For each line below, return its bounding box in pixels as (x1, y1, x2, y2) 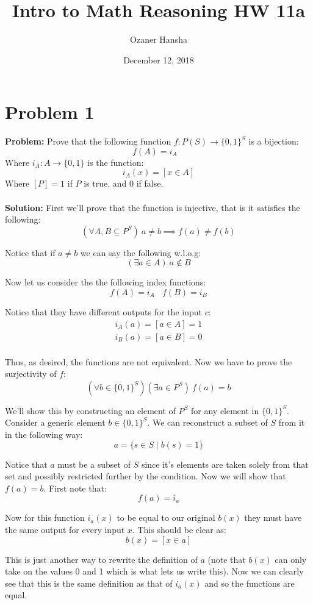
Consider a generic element (5, 416, 106, 429)
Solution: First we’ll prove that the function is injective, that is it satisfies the (5, 201, 300, 213)
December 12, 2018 (123, 53, 194, 66)
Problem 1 (5, 99, 95, 124)
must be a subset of (57, 457, 131, 470)
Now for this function (5, 511, 85, 524)
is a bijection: (248, 135, 299, 148)
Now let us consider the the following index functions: (5, 276, 206, 288)
